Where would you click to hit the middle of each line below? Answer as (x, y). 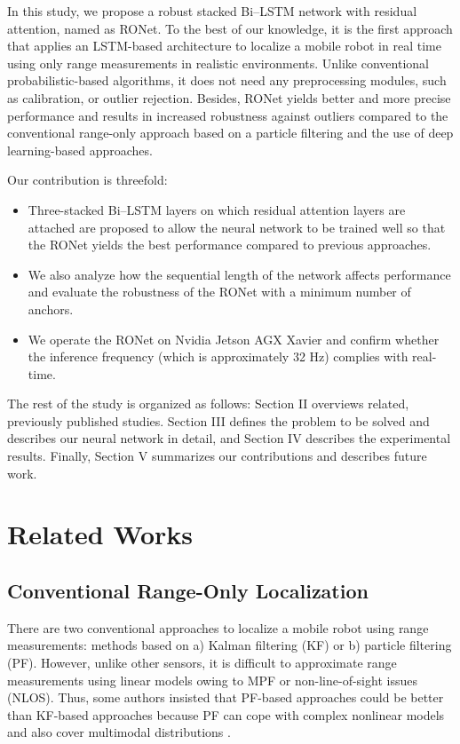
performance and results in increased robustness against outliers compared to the (228, 115)
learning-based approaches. (80, 150)
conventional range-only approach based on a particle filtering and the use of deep (230, 133)
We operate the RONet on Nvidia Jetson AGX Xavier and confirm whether (234, 339)
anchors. (51, 309)
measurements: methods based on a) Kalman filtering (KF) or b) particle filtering (230, 645)
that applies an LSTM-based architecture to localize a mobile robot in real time (224, 46)
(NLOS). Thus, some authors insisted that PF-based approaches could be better (226, 697)
